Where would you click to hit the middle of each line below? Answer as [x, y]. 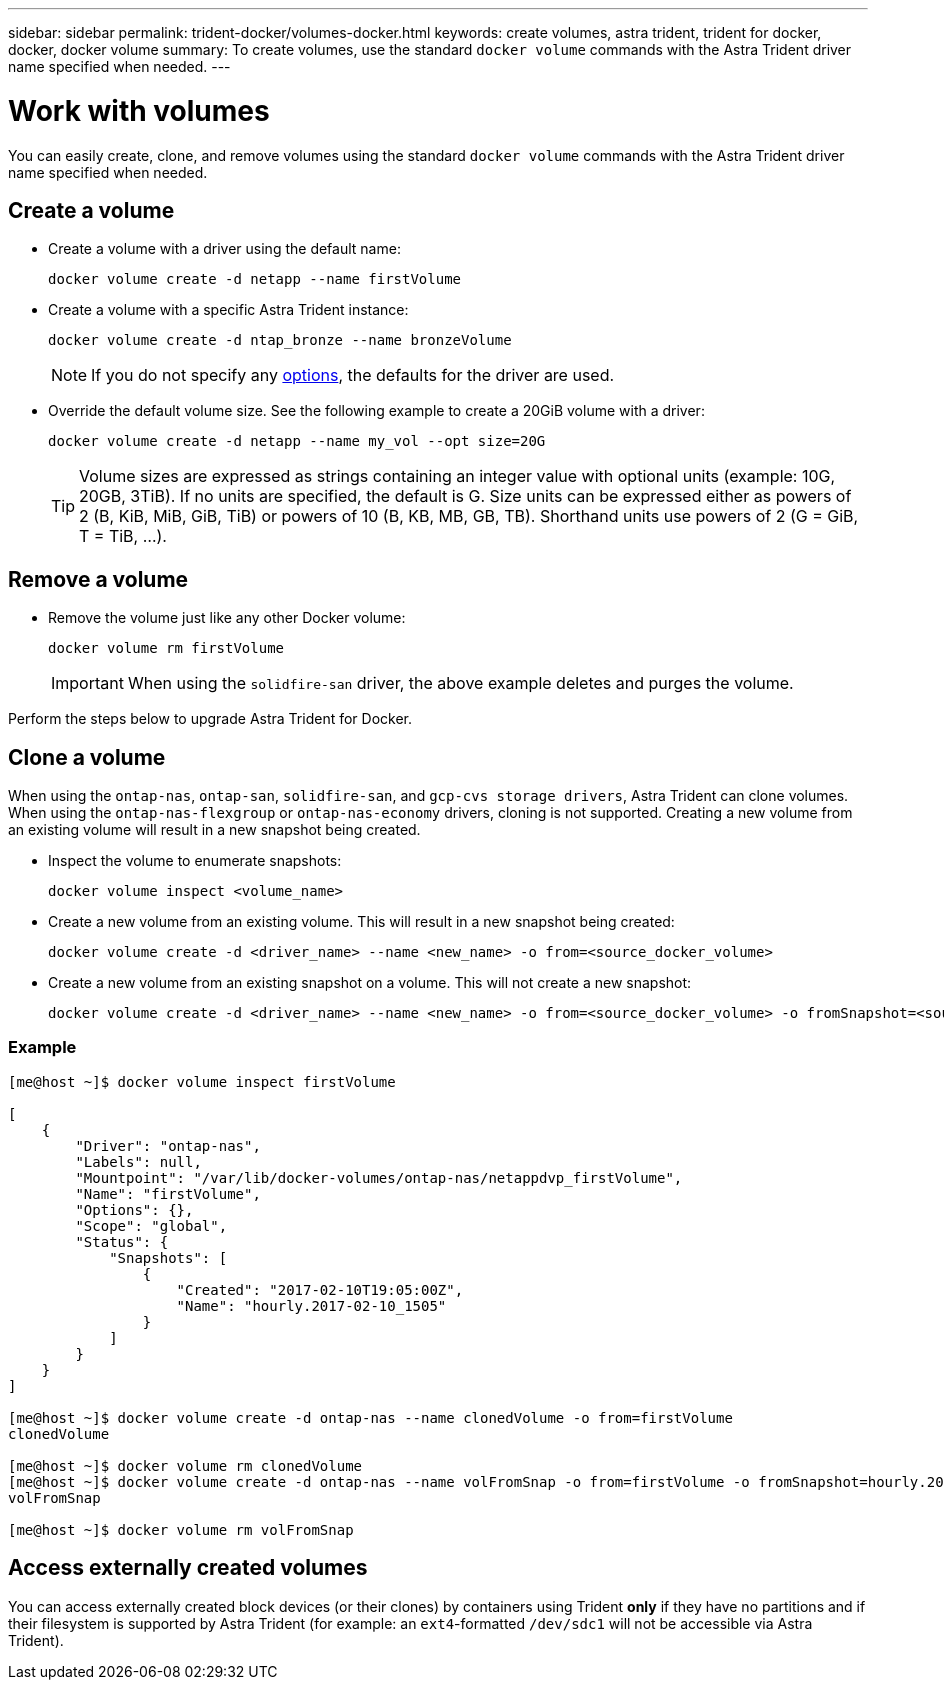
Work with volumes [139, 110]
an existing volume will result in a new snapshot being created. [214, 830]
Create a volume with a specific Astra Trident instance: [228, 310]
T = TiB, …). [123, 536]
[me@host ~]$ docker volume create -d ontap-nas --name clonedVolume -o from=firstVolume [370, 1417]
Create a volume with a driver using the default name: [224, 249]
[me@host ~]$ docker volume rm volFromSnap [181, 1529]
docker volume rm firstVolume [166, 648]
